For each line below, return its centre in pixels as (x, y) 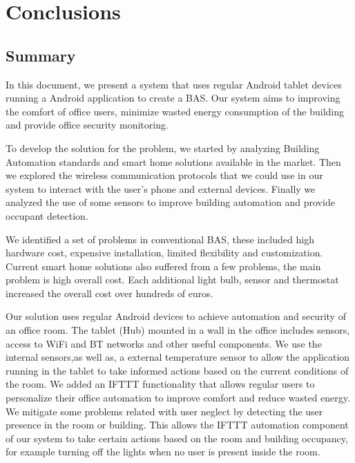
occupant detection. (47, 215)
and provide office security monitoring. (87, 125)
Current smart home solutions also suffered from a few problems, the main (163, 266)
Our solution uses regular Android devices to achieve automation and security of (176, 316)
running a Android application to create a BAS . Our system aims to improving (173, 98)
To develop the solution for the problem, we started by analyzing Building (163, 148)
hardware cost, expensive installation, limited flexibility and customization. (164, 253)
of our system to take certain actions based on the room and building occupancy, (177, 438)
